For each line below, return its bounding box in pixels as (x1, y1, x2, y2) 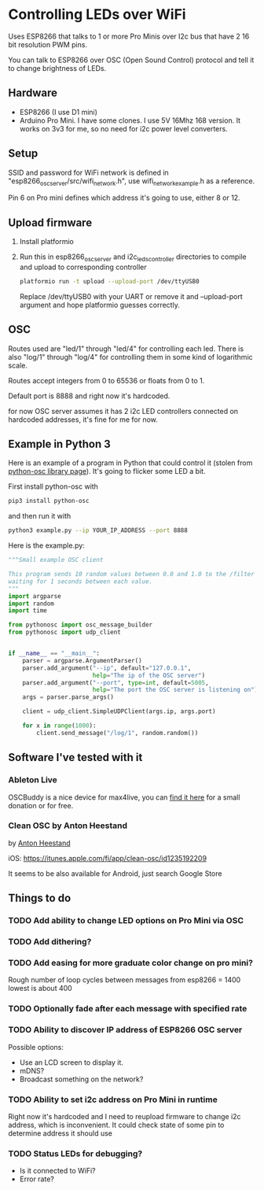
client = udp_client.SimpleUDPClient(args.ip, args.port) (22, 708, 216, 715)
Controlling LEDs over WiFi (8, 6, 186, 24)
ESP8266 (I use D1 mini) (19, 107, 98, 116)
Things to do (8, 892, 71, 905)
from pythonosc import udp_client (8, 628, 122, 637)
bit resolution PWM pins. (8, 39, 88, 49)
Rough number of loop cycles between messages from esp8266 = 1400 (8, 975, 241, 985)
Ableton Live (8, 774, 57, 785)
